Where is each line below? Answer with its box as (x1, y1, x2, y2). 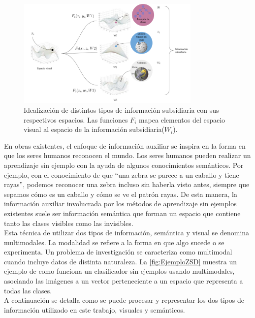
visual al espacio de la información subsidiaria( (24, 124, 164, 134)
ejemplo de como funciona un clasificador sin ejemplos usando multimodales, (4, 266, 235, 276)
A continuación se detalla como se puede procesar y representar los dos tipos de (4, 295, 244, 305)
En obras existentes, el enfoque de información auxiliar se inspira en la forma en (4, 140, 246, 151)
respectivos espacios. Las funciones (24, 114, 128, 125)
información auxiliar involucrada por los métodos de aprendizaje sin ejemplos (4, 198, 237, 209)
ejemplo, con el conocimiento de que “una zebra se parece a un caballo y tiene (4, 169, 239, 180)
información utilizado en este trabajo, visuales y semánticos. (4, 304, 185, 315)
